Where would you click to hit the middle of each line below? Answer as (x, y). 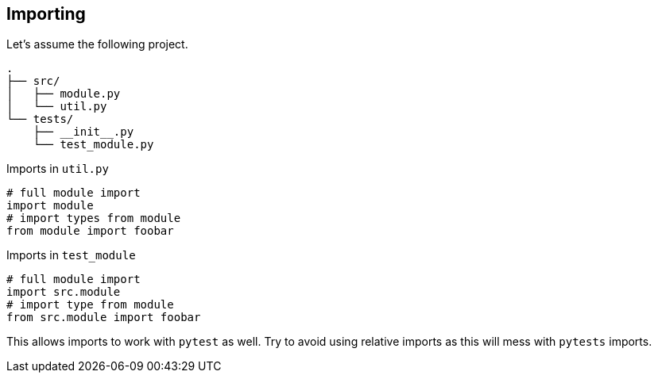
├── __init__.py (83, 132)
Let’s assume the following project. (97, 44)
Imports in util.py (58, 169)
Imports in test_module (71, 255)
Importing (46, 14)
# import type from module (90, 305)
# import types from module (94, 218)
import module (50, 206)
